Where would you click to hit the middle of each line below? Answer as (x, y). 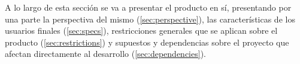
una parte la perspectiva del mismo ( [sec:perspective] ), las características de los (150, 19)
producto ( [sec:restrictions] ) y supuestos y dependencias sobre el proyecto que (147, 42)
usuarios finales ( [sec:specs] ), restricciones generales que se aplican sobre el (141, 31)
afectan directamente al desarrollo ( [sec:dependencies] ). (105, 54)
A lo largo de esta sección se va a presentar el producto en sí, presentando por (148, 7)
